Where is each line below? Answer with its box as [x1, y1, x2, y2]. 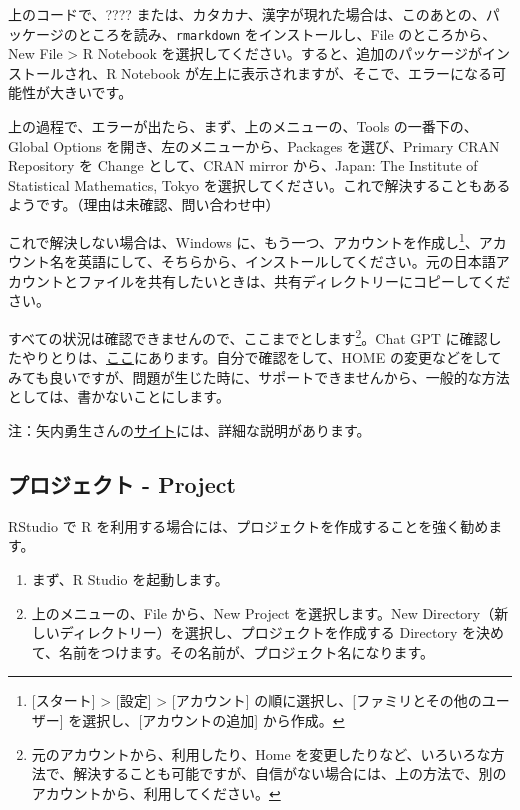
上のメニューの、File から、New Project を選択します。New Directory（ [31, 602, 495, 623]
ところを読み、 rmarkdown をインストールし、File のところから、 [77, 23, 497, 44]
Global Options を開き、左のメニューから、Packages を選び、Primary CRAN [8, 135, 500, 156]
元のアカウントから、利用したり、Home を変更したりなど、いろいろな [31, 743, 491, 764]
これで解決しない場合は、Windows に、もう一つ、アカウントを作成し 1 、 [8, 229, 479, 252]
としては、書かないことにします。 [8, 386, 230, 407]
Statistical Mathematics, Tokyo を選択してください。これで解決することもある [8, 174, 511, 195]
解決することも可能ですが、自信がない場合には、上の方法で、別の [73, 763, 507, 784]
